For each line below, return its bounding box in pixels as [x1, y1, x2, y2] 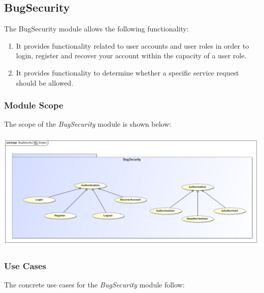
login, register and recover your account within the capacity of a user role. [16, 50, 247, 61]
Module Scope [4, 99, 63, 112]
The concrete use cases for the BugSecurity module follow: [4, 279, 185, 290]
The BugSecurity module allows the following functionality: [4, 23, 189, 34]
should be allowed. [16, 77, 74, 88]
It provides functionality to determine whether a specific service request [16, 67, 239, 78]
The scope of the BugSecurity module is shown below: [4, 119, 172, 129]
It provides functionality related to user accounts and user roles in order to [16, 40, 249, 51]
